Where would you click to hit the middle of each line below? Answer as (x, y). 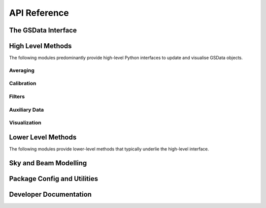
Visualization (25, 123)
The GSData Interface (43, 30)
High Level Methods (40, 46)
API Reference (39, 13)
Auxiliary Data (27, 110)
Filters (17, 96)
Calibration (23, 84)
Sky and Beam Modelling (48, 163)
